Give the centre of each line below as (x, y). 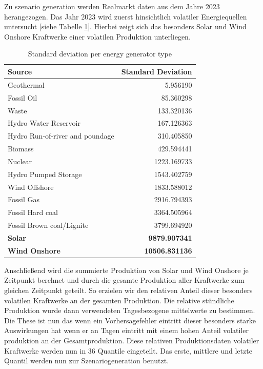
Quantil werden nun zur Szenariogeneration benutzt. (87, 361)
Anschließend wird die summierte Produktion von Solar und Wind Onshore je (126, 270)
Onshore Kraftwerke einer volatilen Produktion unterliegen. (97, 36)
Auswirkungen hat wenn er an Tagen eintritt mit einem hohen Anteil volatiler (127, 330)
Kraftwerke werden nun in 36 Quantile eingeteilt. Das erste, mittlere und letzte (128, 350)
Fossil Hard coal (33, 212)
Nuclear (20, 161)
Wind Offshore (31, 187)
